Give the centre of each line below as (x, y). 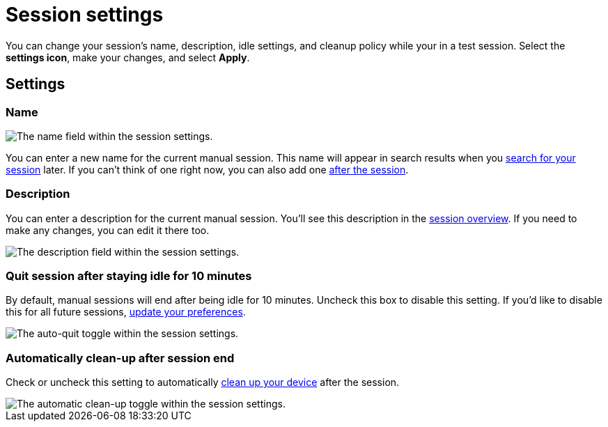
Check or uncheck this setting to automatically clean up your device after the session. (203, 382)
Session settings (85, 15)
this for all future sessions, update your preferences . (126, 312)
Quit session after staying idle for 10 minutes (129, 276)
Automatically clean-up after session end (120, 358)
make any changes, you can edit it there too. (108, 230)
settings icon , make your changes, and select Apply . (128, 57)
